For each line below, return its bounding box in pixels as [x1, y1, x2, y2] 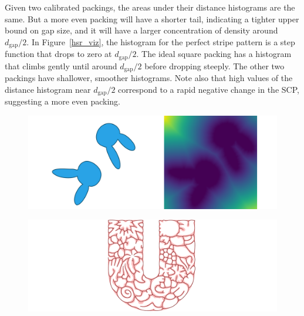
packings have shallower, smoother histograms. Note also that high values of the [5, 72, 293, 84]
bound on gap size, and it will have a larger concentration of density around [5, 24, 278, 36]
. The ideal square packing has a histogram [136, 48, 292, 60]
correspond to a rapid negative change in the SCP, [118, 83, 299, 95]
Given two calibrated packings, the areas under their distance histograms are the [5, 1, 295, 13]
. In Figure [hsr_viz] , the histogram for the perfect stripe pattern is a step [26, 35, 295, 48]
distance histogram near [5, 83, 91, 95]
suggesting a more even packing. [5, 95, 120, 107]
